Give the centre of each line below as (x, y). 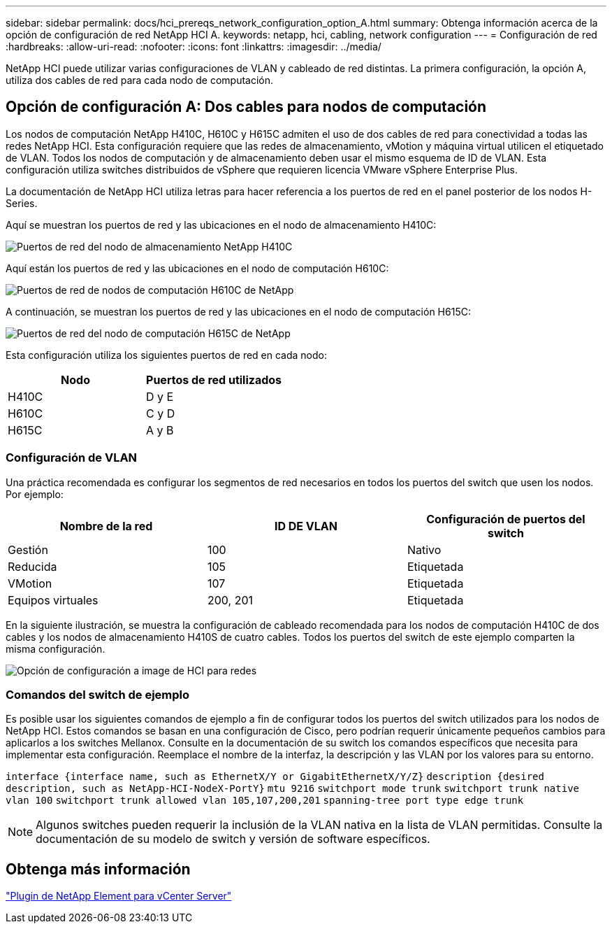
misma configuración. (56, 648)
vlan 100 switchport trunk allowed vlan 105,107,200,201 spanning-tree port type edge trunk (265, 801)
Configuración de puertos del (506, 519)
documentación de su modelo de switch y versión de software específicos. (233, 839)
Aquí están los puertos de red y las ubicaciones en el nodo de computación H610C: (197, 268)
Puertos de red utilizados (214, 380)
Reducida (32, 566)
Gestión (28, 549)
